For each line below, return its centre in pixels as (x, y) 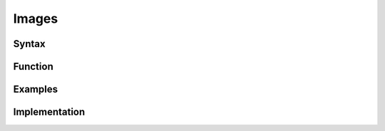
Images (36, 19)
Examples (36, 89)
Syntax (29, 44)
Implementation (49, 112)
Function (33, 67)
